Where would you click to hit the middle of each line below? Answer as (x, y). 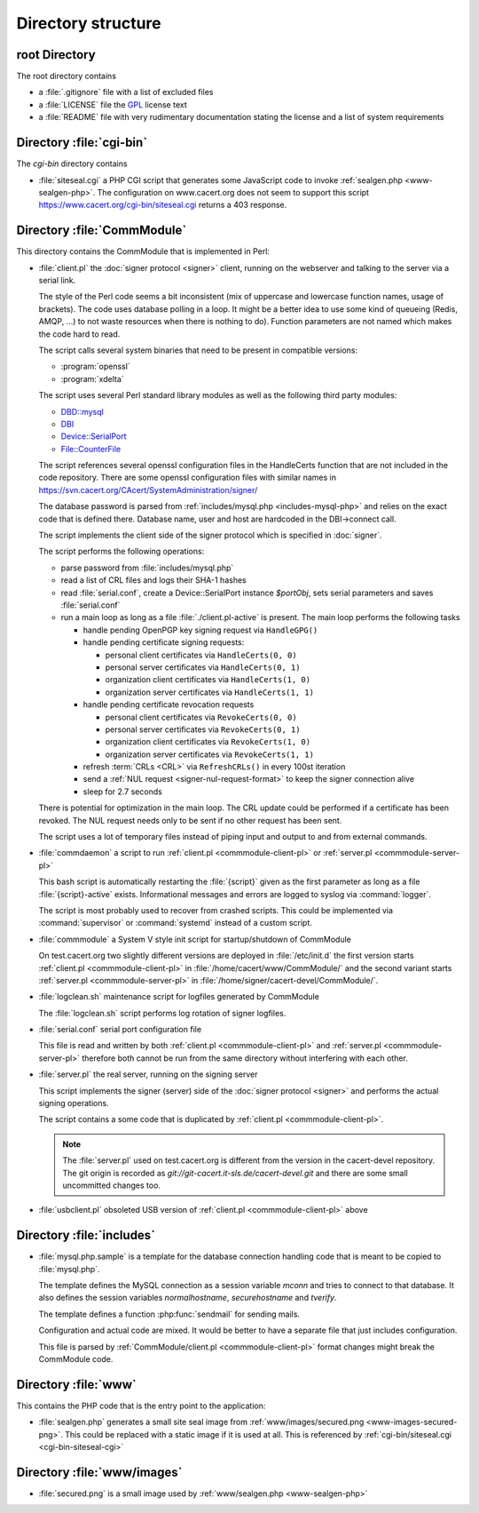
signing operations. (74, 1103)
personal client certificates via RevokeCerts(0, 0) (201, 717)
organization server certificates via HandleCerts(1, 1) (210, 692)
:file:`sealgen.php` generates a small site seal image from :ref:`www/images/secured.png (201, 1422)
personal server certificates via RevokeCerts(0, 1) (203, 729)
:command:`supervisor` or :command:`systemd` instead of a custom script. (175, 923)
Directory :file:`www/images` (99, 1472)
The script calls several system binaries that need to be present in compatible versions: (198, 350)
